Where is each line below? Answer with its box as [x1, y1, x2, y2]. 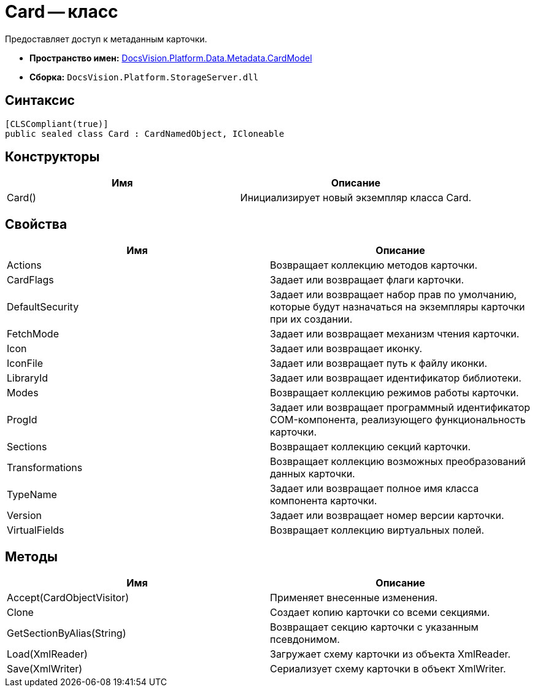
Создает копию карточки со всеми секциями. [270, 606, 490, 619]
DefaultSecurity [7, 301, 79, 313]
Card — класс [5, 1, 118, 22]
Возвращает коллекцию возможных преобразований [270, 455, 526, 468]
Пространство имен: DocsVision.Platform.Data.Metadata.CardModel [29, 52, 312, 63]
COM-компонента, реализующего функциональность [270, 413, 526, 426]
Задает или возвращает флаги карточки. [270, 274, 464, 286]
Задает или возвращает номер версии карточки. [270, 509, 504, 522]
